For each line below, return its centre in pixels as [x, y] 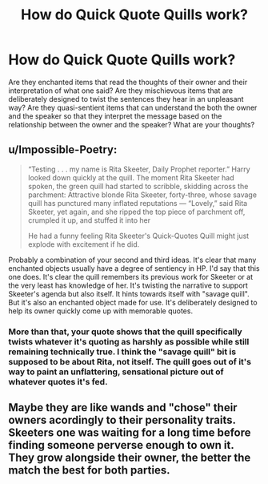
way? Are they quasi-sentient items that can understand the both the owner [133, 107]
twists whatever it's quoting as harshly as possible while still [129, 341]
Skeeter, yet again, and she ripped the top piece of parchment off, [136, 212]
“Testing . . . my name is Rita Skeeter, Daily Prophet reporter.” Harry [139, 169]
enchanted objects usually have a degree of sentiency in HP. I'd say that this [134, 268]
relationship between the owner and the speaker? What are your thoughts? [132, 124]
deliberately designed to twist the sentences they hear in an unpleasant [126, 99]
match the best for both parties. [89, 470]
